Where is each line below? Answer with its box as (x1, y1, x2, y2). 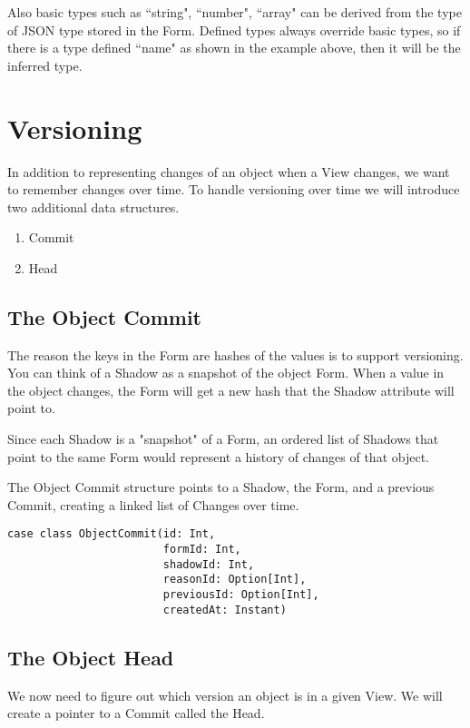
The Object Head (7, 643, 174, 671)
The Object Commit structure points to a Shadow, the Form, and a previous (7, 477, 435, 497)
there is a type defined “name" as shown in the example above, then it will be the (7, 38, 461, 57)
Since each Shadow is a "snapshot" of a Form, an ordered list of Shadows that (7, 429, 439, 448)
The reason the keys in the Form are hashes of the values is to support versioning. (7, 345, 464, 364)
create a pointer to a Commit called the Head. (7, 703, 265, 723)
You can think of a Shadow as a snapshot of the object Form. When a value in (7, 363, 445, 382)
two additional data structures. (7, 197, 180, 216)
